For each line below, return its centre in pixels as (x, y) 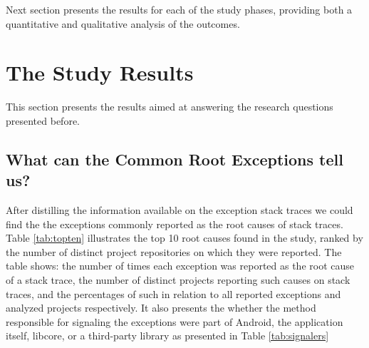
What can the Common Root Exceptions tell (175, 159)
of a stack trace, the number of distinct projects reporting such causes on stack (178, 280)
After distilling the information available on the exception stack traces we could (180, 210)
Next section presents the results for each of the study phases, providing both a (179, 9)
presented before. (43, 120)
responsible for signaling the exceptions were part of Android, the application (175, 321)
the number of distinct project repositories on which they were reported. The (174, 251)
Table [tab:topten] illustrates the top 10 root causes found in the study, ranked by (184, 238)
